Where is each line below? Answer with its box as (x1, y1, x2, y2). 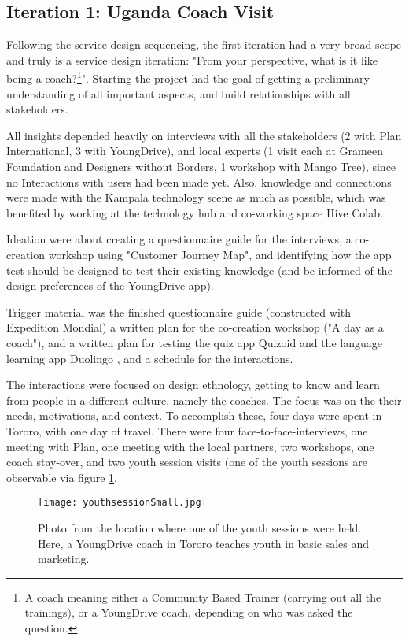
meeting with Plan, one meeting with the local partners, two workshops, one (6, 438, 374, 454)
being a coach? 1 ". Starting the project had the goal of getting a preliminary (6, 68, 370, 87)
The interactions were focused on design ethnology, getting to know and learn (6, 376, 380, 393)
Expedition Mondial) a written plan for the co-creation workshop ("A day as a (6, 319, 384, 335)
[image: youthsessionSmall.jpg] (38, 497, 207, 509)
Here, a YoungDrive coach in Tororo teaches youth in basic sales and (38, 535, 370, 551)
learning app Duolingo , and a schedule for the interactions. (6, 350, 293, 366)
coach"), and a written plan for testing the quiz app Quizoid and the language (6, 334, 382, 350)
